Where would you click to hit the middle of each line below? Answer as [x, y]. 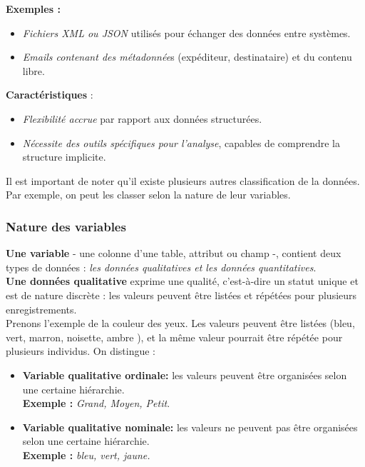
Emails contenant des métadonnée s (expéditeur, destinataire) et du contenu [187, 57]
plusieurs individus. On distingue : [81, 351]
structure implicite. [64, 157]
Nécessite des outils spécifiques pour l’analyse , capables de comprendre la [181, 142]
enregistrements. [41, 309]
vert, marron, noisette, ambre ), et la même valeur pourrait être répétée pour [174, 337]
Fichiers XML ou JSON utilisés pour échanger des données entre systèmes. [186, 32]
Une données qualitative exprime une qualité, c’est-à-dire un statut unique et [182, 281]
